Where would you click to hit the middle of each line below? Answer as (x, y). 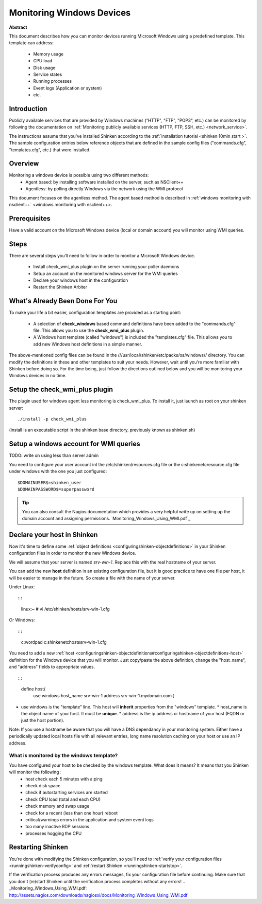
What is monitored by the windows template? (64, 756)
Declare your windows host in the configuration (81, 280)
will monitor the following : (35, 772)
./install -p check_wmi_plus (52, 419)
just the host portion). (43, 721)
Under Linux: (22, 587)
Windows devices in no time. (38, 376)
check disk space (43, 785)
